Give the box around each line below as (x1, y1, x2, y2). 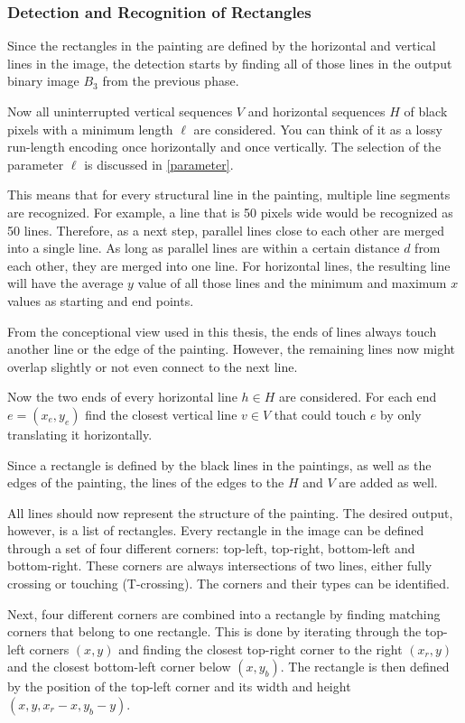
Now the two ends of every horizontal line (7, 387, 237, 406)
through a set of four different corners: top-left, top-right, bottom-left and (7, 538, 415, 557)
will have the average (7, 273, 124, 292)
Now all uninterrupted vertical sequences (7, 102, 233, 120)
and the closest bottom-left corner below (7, 657, 231, 676)
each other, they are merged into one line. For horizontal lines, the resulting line (7, 255, 451, 274)
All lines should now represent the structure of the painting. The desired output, (7, 503, 453, 522)
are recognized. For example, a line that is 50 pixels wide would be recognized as (7, 202, 453, 221)
